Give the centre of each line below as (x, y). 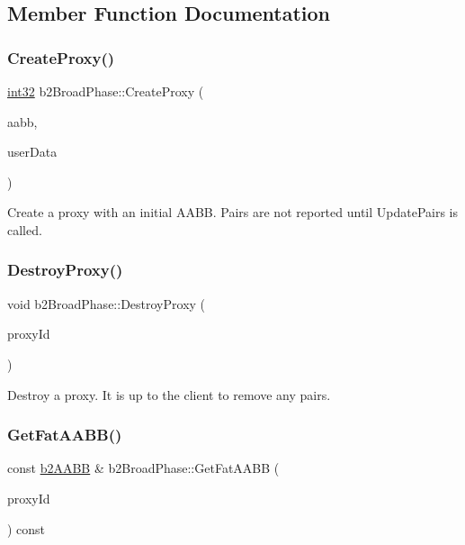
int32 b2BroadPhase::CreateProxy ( (106, 91)
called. (25, 229)
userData (32, 152)
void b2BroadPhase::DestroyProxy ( (107, 303)
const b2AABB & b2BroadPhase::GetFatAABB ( (143, 468)
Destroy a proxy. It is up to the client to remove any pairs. (169, 394)
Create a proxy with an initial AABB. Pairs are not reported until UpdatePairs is (233, 212)
